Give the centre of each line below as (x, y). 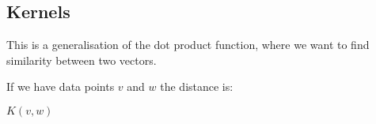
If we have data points (61, 86)
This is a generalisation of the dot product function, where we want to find (188, 45)
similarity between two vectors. (82, 60)
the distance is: (197, 86)
